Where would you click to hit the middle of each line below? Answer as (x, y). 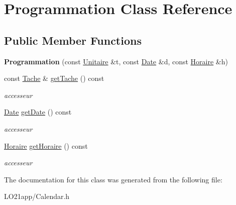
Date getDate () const (38, 112)
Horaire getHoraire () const (46, 145)
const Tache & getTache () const (54, 78)
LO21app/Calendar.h (37, 196)
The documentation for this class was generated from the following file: (113, 179)
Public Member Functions (73, 40)
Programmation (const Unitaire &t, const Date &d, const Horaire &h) (116, 61)
